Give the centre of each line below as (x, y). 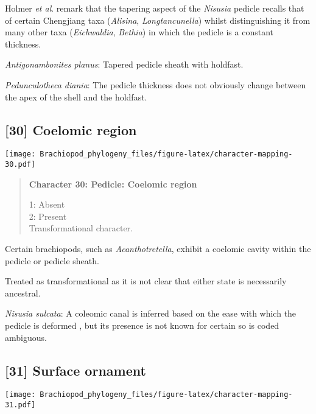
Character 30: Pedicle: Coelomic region (113, 184)
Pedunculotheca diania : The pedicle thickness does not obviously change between (156, 84)
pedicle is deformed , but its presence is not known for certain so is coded (142, 325)
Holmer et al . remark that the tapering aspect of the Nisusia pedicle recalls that (155, 8)
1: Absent (47, 204)
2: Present (48, 216)
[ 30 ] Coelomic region (71, 129)
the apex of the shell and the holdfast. (76, 96)
